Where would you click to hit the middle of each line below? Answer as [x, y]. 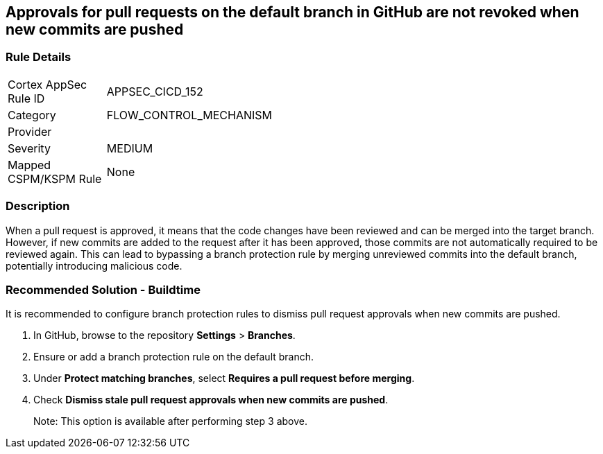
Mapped [29, 165]
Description [38, 206]
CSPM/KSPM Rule [55, 178]
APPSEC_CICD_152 [155, 91]
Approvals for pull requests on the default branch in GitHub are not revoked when [292, 12]
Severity [29, 148]
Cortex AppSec [48, 84]
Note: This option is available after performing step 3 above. [170, 421]
